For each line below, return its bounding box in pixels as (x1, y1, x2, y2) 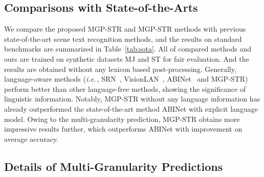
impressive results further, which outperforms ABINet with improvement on (4, 123, 243, 134)
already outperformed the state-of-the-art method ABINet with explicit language (4, 103, 258, 114)
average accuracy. (4, 133, 59, 144)
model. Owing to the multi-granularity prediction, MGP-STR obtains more (4, 113, 240, 124)
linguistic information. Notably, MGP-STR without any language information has (4, 93, 260, 104)
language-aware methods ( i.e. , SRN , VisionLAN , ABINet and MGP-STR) (4, 73, 248, 84)
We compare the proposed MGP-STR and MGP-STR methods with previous (4, 23, 246, 34)
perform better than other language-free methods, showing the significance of (4, 83, 246, 94)
